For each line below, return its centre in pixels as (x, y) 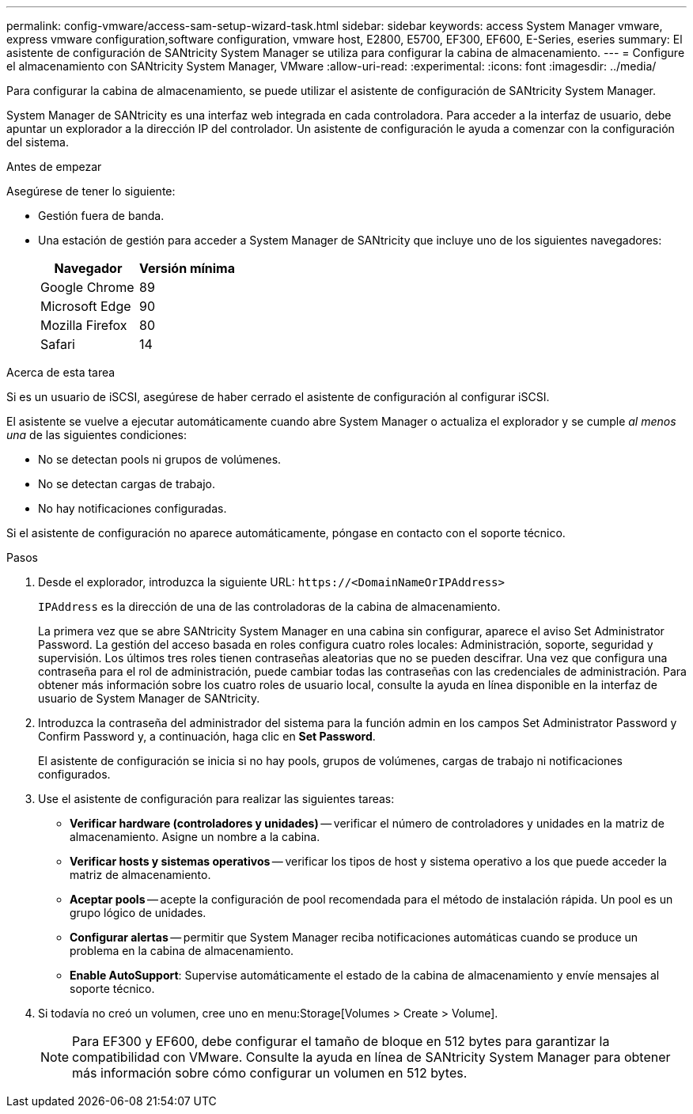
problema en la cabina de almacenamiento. (182, 951)
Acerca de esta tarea (61, 372)
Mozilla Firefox (84, 325)
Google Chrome (87, 287)
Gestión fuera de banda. (101, 216)
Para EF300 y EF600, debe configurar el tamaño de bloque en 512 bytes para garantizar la (341, 1041)
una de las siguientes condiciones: (97, 435)
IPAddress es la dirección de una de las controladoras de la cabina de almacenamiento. (269, 606)
